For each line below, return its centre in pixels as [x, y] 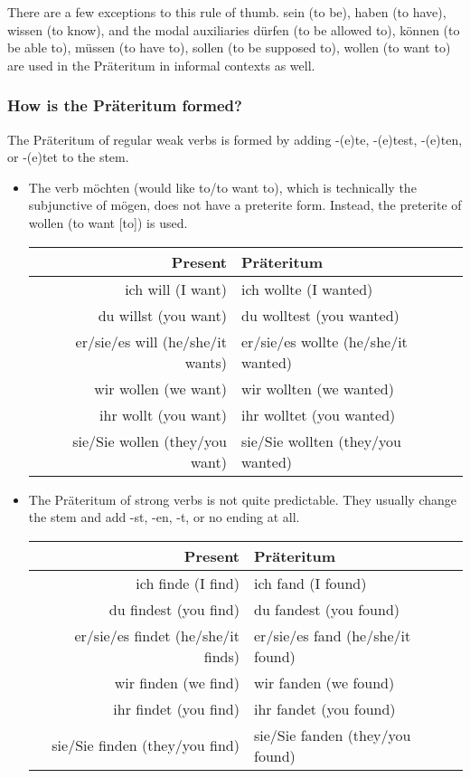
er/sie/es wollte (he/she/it [324, 341]
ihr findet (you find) [176, 708]
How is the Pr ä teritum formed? [125, 105]
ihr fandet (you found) [325, 708]
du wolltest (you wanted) [320, 315]
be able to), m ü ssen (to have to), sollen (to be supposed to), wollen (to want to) [229, 47]
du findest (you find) [174, 609]
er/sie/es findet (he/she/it [157, 635]
